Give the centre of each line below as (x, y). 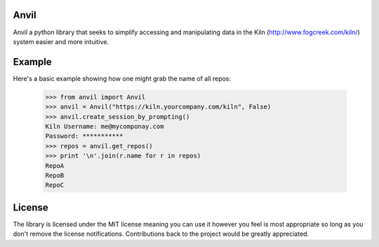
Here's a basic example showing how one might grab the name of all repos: (122, 78)
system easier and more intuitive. (61, 41)
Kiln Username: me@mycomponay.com (105, 126)
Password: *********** (84, 136)
